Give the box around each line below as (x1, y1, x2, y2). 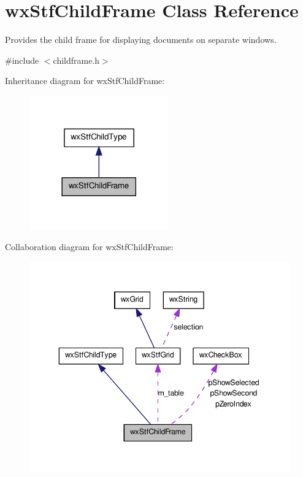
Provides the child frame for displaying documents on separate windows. (5, 33, 277, 46)
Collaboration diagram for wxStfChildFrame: (5, 240, 174, 253)
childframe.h (53, 53, 100, 66)
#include (5, 53, 39, 66)
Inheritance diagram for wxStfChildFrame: (5, 74, 165, 87)
